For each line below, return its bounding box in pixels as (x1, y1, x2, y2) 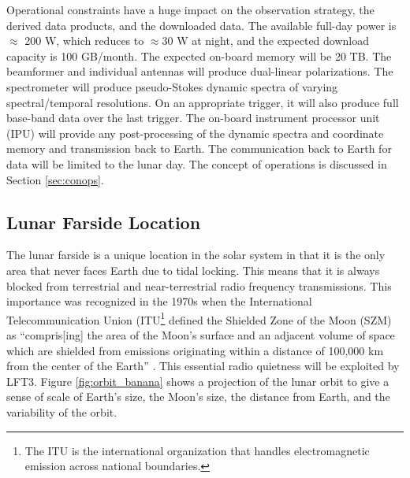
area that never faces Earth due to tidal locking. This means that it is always (6, 261, 380, 278)
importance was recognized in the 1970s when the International (6, 293, 312, 309)
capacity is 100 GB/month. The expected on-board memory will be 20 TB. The (6, 47, 392, 64)
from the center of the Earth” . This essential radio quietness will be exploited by (6, 358, 400, 374)
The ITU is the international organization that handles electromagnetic (24, 442, 370, 458)
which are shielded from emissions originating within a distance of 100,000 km (6, 342, 384, 358)
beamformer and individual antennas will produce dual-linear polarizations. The (6, 63, 393, 80)
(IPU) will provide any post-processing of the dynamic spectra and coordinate (6, 124, 384, 141)
